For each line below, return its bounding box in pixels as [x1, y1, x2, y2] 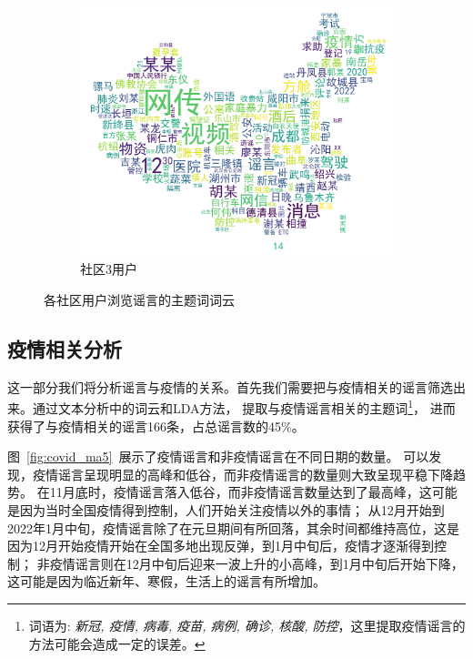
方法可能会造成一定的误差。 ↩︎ [28, 634, 206, 653]
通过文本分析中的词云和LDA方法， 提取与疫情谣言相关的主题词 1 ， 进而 [32, 396, 456, 418]
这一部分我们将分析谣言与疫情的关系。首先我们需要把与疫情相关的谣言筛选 [7, 377, 453, 396]
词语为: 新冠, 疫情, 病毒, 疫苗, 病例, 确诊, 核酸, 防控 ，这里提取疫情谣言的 [28, 615, 466, 634]
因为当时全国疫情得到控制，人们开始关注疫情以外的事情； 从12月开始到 [19, 500, 445, 519]
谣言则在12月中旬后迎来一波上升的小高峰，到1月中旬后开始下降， [75, 553, 464, 573]
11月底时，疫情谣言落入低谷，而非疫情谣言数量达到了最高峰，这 [49, 482, 432, 502]
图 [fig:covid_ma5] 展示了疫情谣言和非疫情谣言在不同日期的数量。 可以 [7, 447, 429, 466]
